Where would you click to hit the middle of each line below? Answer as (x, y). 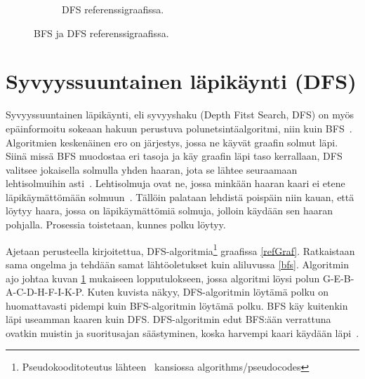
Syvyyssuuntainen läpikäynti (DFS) (181, 81)
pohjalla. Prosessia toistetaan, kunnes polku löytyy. (116, 225)
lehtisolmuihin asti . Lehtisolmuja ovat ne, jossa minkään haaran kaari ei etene (175, 183)
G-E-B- (338, 278)
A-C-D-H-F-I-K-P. (45, 292)
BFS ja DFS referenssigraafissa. (101, 33)
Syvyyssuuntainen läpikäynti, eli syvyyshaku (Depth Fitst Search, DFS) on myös (180, 115)
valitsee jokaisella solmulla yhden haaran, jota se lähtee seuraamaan (152, 169)
